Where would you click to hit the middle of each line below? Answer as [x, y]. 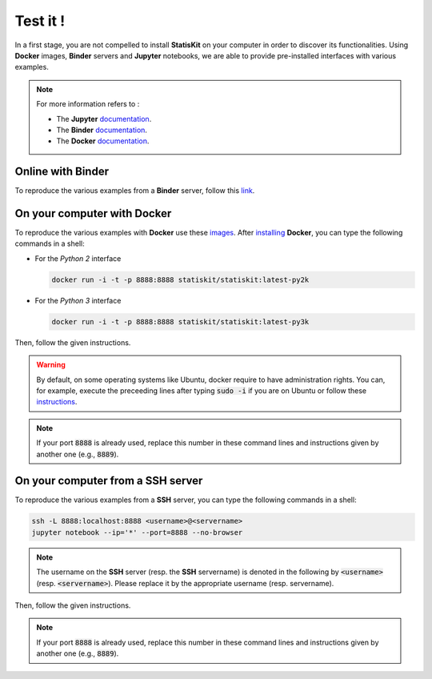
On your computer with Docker [93, 213]
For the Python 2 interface [78, 258]
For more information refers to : [88, 104]
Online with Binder [62, 172]
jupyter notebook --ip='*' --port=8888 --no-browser [137, 532]
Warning [51, 365]
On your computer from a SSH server [109, 481]
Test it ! [40, 21]
